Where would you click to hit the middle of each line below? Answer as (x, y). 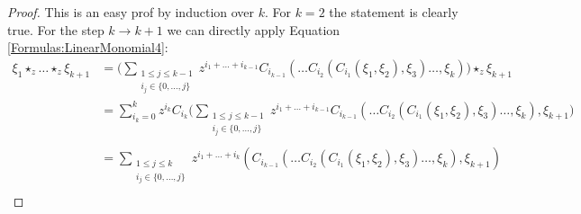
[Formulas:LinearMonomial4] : (88, 47)
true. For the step (56, 29)
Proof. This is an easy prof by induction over (131, 12)
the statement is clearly (394, 12)
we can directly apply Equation (254, 29)
